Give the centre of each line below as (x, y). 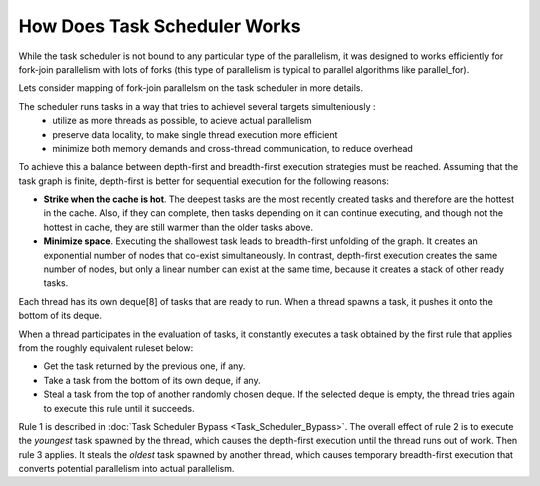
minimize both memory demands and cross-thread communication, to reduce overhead (233, 148)
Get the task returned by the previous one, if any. (144, 366)
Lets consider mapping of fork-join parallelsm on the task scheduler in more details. (191, 88)
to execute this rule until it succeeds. (119, 408)
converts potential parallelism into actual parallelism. (126, 469)
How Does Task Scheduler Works (159, 26)
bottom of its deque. (60, 316)
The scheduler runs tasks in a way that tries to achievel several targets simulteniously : (197, 106)
